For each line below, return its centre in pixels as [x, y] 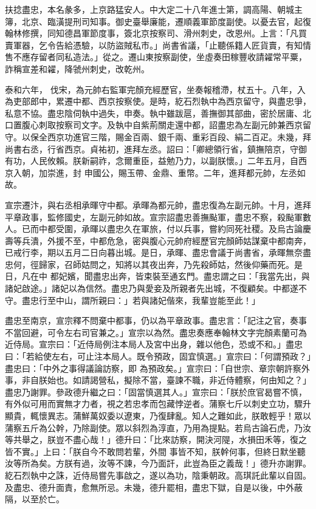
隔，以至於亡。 [35, 499]
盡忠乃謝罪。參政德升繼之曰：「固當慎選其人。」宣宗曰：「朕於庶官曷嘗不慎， [156, 391]
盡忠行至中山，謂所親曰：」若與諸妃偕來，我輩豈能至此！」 [141, 300]
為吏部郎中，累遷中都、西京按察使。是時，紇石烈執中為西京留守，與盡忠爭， [158, 101]
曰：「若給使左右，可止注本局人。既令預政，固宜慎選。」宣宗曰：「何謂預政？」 [158, 356]
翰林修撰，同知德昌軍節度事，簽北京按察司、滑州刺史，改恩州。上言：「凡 [152, 33]
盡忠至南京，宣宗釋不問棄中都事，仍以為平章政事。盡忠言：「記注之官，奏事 [156, 320]
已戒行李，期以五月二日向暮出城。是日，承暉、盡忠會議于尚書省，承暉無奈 [154, 252]
